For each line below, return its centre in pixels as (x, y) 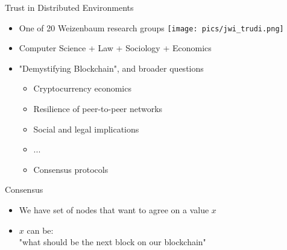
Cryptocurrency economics (82, 88)
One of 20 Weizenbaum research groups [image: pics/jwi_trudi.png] (151, 27)
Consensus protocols (71, 169)
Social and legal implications (86, 129)
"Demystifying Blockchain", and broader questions (111, 68)
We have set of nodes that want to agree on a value (114, 210)
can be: (40, 230)
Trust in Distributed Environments (69, 7)
